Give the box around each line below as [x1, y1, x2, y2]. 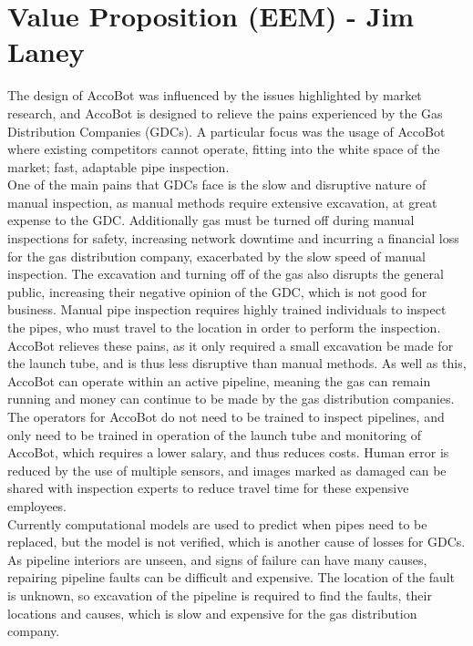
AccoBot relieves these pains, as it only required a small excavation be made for [7, 335, 454, 354]
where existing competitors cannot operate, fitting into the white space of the [7, 139, 440, 159]
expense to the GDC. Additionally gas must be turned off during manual [7, 210, 415, 230]
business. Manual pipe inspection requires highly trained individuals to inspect [7, 300, 447, 319]
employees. [7, 496, 67, 515]
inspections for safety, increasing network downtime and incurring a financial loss [7, 229, 459, 248]
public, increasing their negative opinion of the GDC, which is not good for [7, 282, 427, 301]
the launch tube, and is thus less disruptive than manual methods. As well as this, [7, 354, 467, 373]
